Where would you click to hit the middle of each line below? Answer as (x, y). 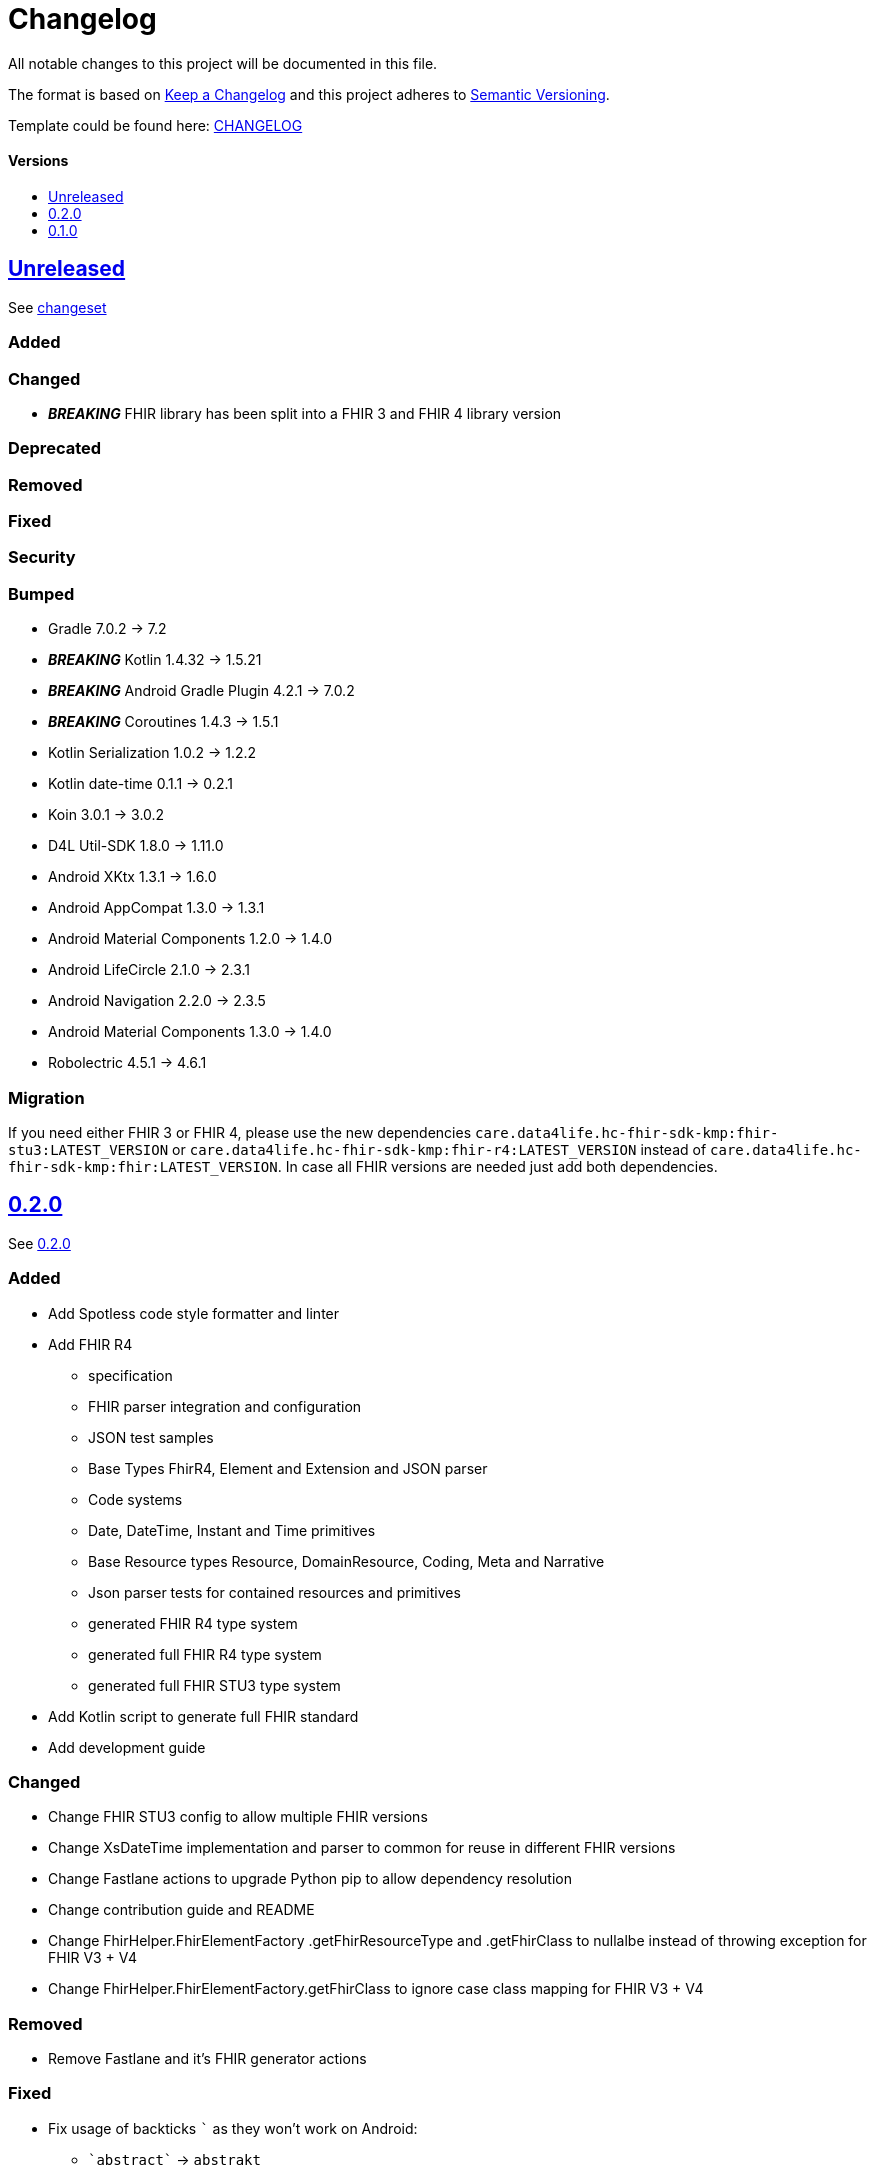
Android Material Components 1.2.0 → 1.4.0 (190, 939)
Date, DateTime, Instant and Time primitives (232, 1530)
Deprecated (55, 448)
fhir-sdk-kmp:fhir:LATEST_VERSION (143, 1166)
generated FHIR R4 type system (193, 1623)
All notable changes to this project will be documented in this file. (223, 63)
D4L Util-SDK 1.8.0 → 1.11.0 (136, 846)
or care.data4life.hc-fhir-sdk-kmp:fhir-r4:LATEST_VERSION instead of (439, 1149)
